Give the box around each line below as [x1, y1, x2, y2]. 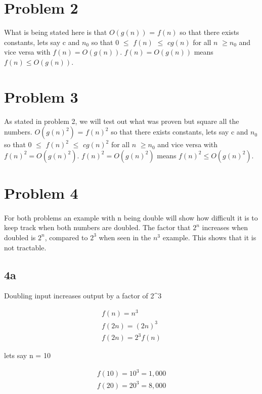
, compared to [45, 232, 88, 242]
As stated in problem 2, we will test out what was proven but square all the [4, 115, 239, 126]
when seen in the [99, 232, 151, 242]
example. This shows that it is [162, 232, 256, 242]
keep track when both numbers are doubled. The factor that [4, 222, 191, 233]
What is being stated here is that [4, 27, 107, 37]
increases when [202, 222, 248, 233]
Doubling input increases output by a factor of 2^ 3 [4, 290, 162, 301]
